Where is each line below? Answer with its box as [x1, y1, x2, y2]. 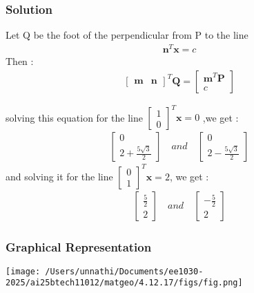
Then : [6, 53, 34, 68]
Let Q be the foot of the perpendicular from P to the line [6, 28, 248, 42]
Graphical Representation [6, 238, 152, 255]
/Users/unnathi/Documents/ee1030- [45, 266, 204, 276]
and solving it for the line [6, 169, 113, 183]
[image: [6, 266, 41, 276]
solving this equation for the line [6, 110, 143, 124]
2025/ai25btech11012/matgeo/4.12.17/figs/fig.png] [6, 278, 243, 288]
